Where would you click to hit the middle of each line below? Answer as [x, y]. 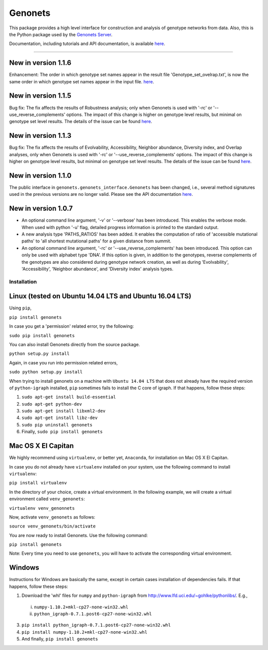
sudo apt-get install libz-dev [60, 418]
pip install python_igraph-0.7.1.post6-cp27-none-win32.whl [96, 625]
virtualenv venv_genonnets [42, 508]
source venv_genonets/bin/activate [53, 526]
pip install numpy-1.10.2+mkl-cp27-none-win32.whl [84, 632]
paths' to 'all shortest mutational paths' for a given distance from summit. [96, 241]
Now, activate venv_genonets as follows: [52, 517]
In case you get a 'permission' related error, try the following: [71, 326]
